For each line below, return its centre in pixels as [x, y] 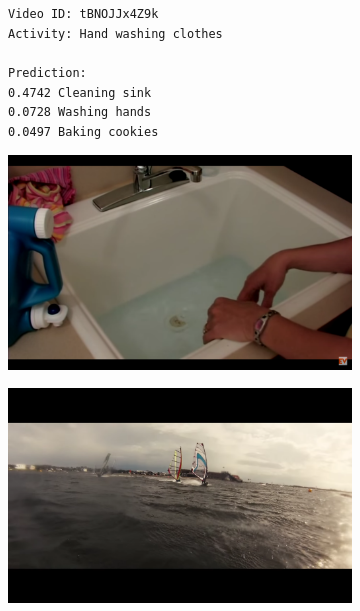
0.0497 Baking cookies [83, 131]
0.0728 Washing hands [80, 112]
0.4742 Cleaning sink [80, 92]
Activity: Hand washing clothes [115, 33]
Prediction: [47, 72]
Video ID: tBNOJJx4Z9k [83, 14]
